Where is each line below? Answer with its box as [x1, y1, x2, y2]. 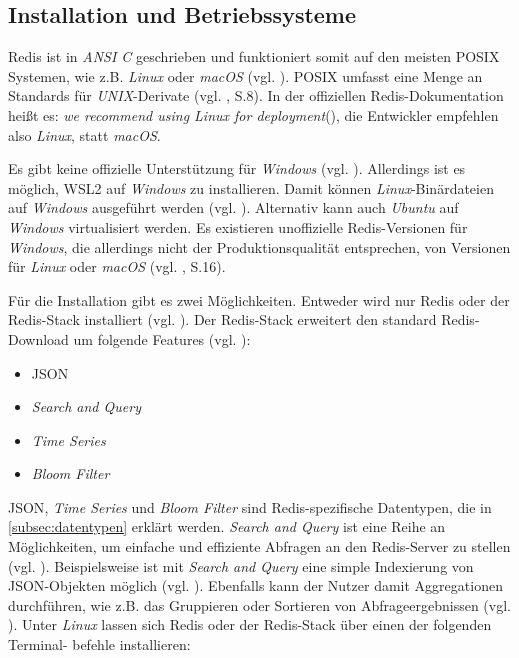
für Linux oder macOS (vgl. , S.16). [8, 256, 226, 277]
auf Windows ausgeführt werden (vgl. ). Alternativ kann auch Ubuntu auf [8, 197, 459, 218]
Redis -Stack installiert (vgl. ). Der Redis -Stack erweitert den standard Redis [8, 309, 475, 330]
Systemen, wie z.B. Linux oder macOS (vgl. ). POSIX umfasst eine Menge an [8, 65, 483, 86]
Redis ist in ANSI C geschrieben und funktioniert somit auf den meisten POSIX [8, 46, 500, 67]
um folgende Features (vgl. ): [73, 328, 251, 349]
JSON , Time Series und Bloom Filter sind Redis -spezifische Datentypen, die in [8, 496, 492, 517]
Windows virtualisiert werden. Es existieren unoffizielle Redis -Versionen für [8, 216, 468, 237]
